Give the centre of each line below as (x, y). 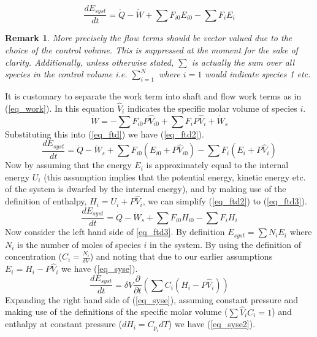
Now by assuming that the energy (68, 165)
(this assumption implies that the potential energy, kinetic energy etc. (175, 176)
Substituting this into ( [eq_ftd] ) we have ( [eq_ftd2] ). (105, 134)
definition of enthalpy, (46, 201)
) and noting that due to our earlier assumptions (181, 256)
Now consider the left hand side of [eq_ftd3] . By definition (115, 232)
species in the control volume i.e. (66, 74)
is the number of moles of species (79, 244)
